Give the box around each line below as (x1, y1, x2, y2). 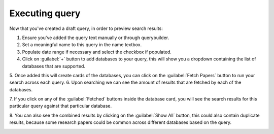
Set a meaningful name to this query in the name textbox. (22, 42, 142, 48)
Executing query (9, 8, 81, 19)
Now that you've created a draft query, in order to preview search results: (9, 25, 163, 31)
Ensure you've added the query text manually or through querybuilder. (22, 35, 169, 41)
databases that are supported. (22, 63, 86, 69)
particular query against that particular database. (9, 103, 112, 109)
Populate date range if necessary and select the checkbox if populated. (22, 49, 172, 55)
